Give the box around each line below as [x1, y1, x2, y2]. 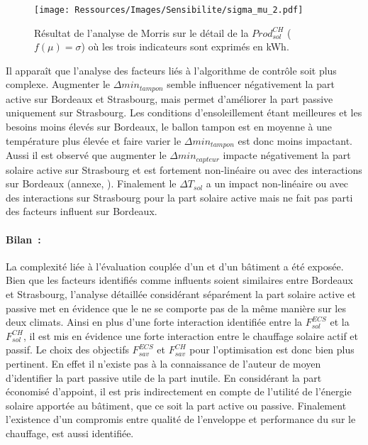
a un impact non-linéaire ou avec [206, 176, 349, 191]
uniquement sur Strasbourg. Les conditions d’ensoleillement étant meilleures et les [6, 105, 362, 120]
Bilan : [6, 231, 41, 246]
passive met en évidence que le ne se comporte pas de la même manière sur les [6, 300, 346, 315]
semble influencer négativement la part [167, 77, 335, 92]
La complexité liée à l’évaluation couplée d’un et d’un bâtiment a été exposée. [6, 258, 344, 273]
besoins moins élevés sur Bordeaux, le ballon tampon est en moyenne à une [6, 119, 332, 134]
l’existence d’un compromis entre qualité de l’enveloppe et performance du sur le [6, 412, 356, 427]
